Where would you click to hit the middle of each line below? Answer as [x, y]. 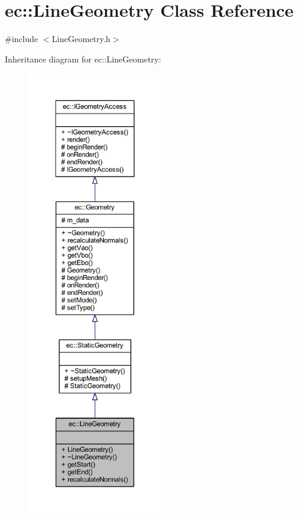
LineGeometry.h [81, 39]
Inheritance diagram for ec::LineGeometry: [83, 59]
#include [22, 39]
